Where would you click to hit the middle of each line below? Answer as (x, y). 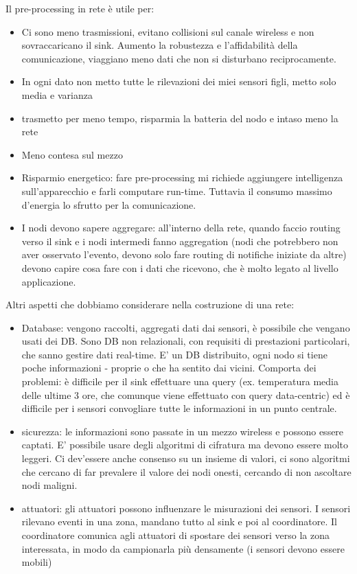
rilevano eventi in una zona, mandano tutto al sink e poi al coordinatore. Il (179, 521)
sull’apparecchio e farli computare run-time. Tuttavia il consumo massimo (177, 191)
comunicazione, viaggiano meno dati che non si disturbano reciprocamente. (179, 58)
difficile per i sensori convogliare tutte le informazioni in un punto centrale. (179, 408)
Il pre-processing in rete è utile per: (80, 8)
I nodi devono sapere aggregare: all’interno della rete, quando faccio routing (181, 228)
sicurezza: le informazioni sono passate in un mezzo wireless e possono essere (183, 431)
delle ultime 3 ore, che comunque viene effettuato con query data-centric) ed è (186, 394)
